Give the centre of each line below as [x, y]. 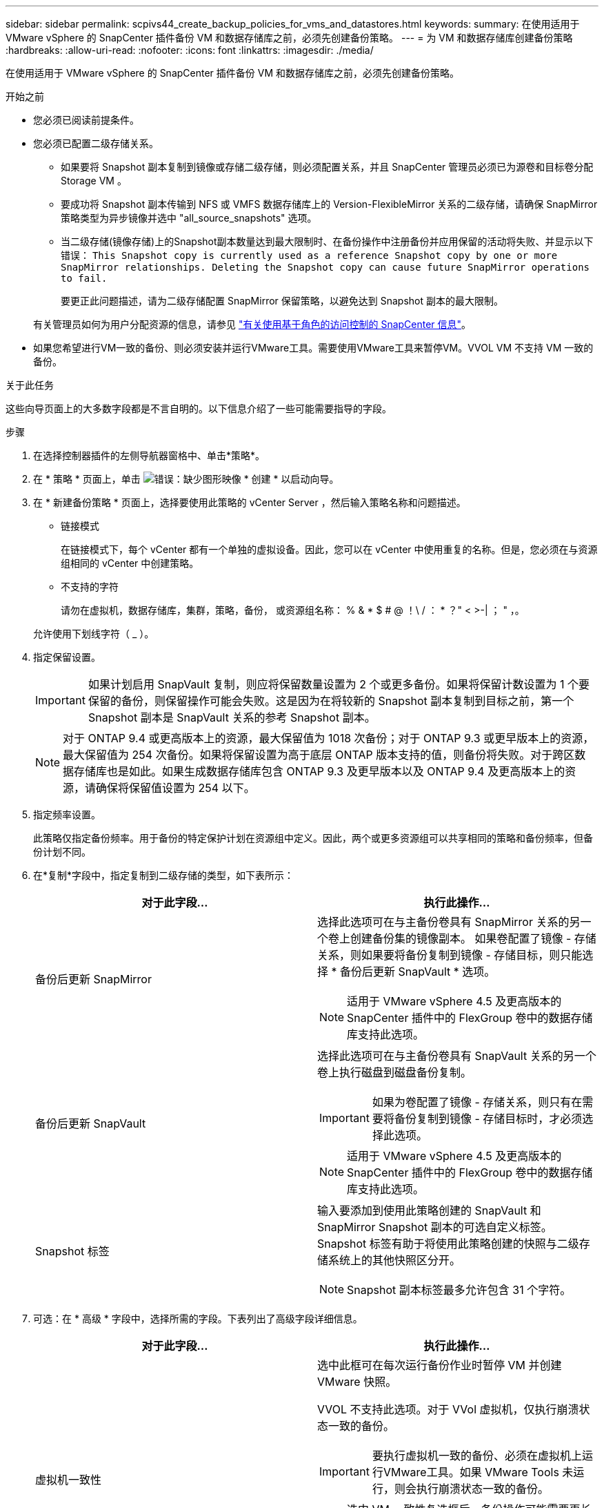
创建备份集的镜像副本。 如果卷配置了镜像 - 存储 [473, 938]
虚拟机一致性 [69, 1480]
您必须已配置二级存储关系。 [96, 143]
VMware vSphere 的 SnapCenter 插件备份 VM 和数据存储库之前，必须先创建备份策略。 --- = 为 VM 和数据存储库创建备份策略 [289, 38]
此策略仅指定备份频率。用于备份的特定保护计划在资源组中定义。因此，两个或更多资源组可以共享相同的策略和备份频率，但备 [313, 838]
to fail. [84, 278]
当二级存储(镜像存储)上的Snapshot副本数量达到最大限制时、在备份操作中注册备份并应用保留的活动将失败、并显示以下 [327, 241]
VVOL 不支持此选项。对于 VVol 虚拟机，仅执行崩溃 [448, 1409]
